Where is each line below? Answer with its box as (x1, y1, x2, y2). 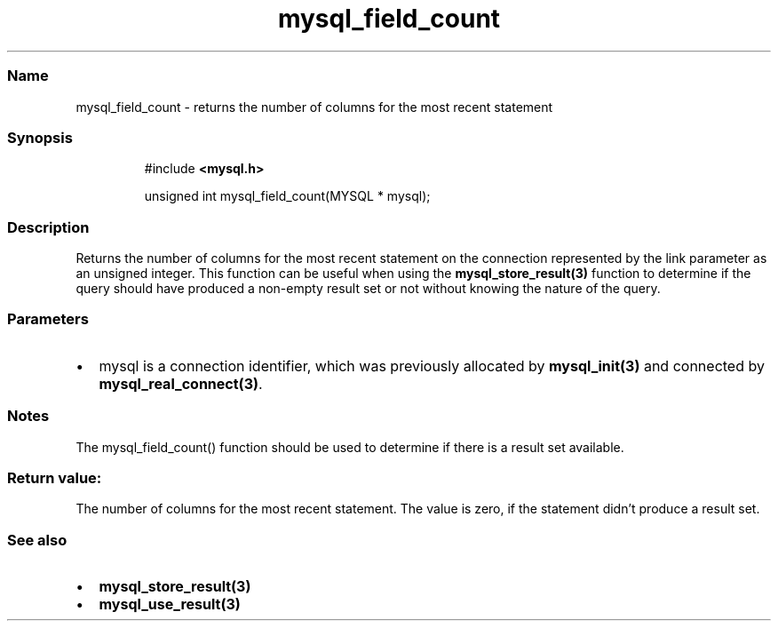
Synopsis (7, 128, 73, 147)
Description (7, 218, 90, 236)
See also (7, 530, 67, 549)
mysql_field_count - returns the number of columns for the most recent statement (75, 99, 553, 115)
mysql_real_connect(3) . (99, 374, 263, 393)
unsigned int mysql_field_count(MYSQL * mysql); (144, 188, 431, 204)
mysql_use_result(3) (99, 595, 241, 613)
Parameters (7, 310, 89, 329)
